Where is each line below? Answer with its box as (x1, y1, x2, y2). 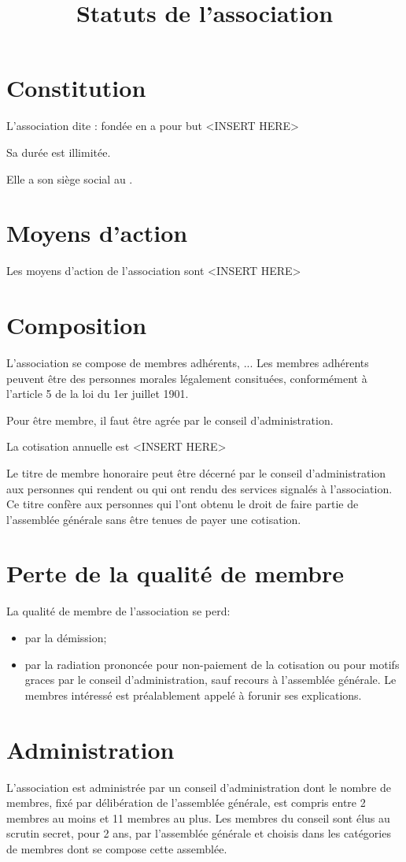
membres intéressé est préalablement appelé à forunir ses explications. (24, 686, 362, 703)
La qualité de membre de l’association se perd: (6, 603, 231, 619)
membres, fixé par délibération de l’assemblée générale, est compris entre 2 (6, 794, 366, 811)
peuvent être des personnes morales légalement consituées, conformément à (6, 370, 367, 386)
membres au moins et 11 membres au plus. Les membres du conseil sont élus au (6, 809, 390, 826)
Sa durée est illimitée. (6, 143, 111, 160)
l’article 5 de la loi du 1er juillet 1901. (6, 385, 189, 402)
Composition (6, 309, 147, 340)
